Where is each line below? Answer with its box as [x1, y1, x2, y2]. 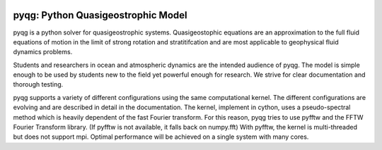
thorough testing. [13, 80, 64, 89]
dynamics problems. [13, 48, 73, 56]
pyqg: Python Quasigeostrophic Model [13, 9, 187, 21]
